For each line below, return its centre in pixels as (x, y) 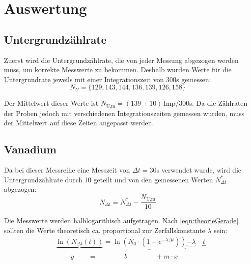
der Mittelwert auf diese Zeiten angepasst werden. (79, 123)
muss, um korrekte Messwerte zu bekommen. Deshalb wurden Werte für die (118, 70)
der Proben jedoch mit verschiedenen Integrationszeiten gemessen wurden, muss (124, 113)
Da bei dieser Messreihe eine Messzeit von (67, 170)
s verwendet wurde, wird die (199, 170)
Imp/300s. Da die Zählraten (205, 103)
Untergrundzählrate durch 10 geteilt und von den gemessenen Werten (109, 179)
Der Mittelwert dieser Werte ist (51, 103)
